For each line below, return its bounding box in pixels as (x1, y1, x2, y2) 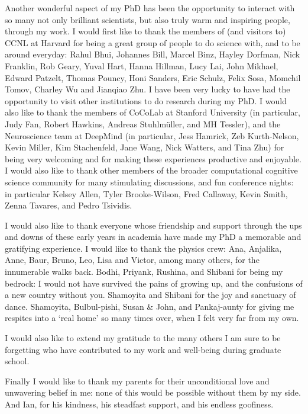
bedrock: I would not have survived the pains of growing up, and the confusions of (5, 277, 303, 289)
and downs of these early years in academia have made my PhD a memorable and (5, 230, 301, 243)
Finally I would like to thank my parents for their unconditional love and (5, 374, 270, 387)
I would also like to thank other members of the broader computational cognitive (5, 164, 298, 176)
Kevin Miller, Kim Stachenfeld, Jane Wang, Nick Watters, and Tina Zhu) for (5, 141, 284, 153)
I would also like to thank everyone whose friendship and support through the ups (5, 219, 302, 231)
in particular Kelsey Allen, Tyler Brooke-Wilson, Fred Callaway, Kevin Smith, (5, 187, 288, 200)
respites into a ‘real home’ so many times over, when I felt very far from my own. (5, 312, 299, 324)
